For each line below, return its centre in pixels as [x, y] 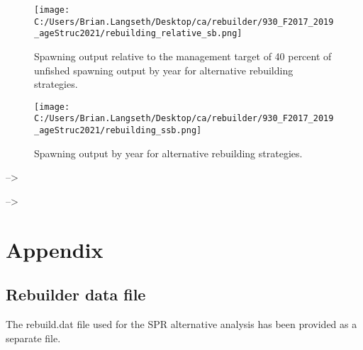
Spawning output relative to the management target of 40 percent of [183, 56]
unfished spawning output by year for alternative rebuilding [164, 70]
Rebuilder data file [76, 294]
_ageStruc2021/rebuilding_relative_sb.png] [138, 34]
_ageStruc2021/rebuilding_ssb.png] [118, 131]
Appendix [55, 249]
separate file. [33, 338]
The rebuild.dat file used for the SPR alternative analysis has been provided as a [181, 324]
